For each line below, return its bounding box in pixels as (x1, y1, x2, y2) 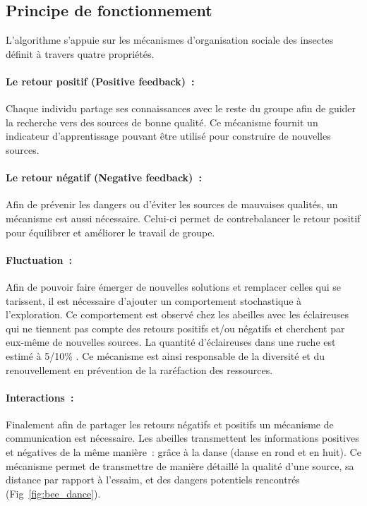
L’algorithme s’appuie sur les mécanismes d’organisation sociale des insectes (6, 32, 334, 47)
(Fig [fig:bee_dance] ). (6, 486, 101, 500)
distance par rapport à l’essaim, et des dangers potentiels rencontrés (6, 472, 300, 487)
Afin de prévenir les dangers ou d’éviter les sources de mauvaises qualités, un (6, 197, 338, 212)
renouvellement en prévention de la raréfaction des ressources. (6, 362, 273, 377)
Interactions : (6, 390, 74, 404)
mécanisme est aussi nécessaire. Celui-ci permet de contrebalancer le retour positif (6, 210, 361, 225)
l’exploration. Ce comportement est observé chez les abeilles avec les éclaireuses (6, 307, 349, 322)
